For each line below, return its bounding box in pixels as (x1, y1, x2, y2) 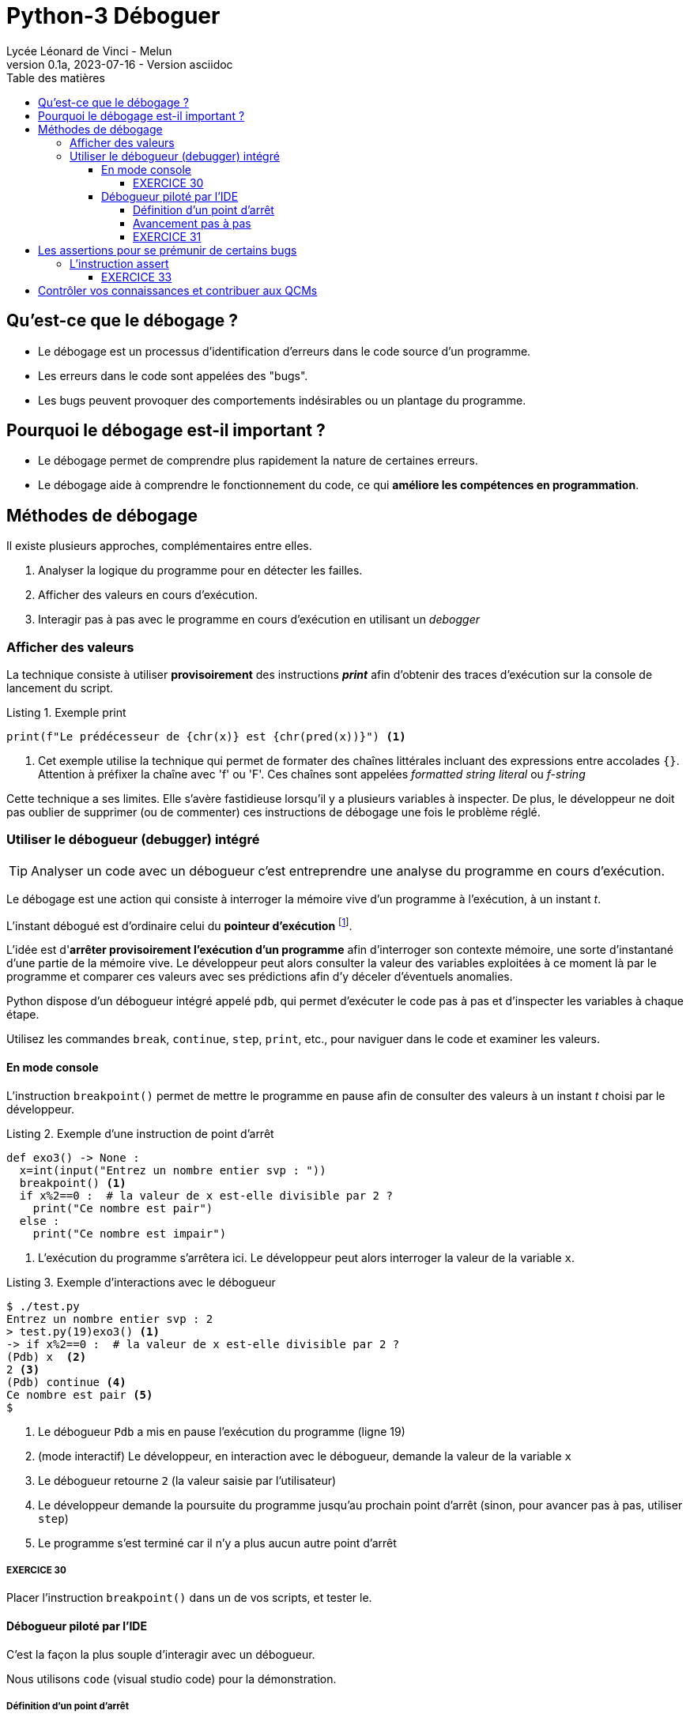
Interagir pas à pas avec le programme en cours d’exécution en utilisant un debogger (38, 612, 480, 627)
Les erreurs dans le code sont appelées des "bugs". (38, 368, 308, 382)
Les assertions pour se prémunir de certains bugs (38, 243, 297, 257)
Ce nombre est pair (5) (6, 1388, 153, 1401)
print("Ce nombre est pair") (32, 1201, 213, 1215)
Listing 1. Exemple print (6, 706, 126, 720)
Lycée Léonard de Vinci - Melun (6, 43, 172, 58)
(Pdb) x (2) (6, 1350, 87, 1363)
